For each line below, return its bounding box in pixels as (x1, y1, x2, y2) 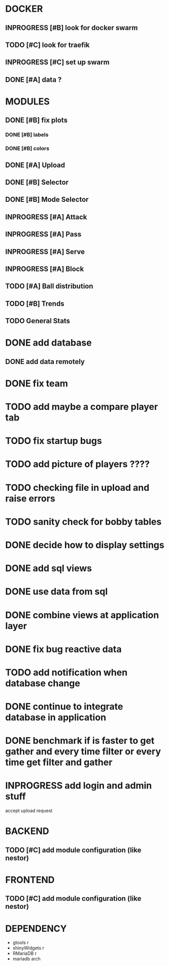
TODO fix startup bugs (5, 435, 103, 447)
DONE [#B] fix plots (5, 116, 67, 125)
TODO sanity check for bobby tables (5, 516, 162, 528)
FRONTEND (5, 874, 55, 885)
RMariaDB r (12, 950, 37, 956)
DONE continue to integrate (5, 701, 123, 713)
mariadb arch (12, 956, 41, 962)
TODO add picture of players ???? (5, 458, 150, 470)
